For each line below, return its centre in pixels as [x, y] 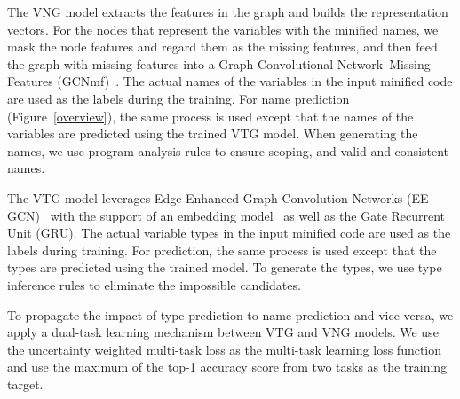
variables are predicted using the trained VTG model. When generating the [213, 133]
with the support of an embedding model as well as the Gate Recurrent [248, 215]
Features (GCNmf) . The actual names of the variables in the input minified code [230, 81]
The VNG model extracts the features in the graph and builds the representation [228, 12]
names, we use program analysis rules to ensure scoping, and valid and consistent [228, 150]
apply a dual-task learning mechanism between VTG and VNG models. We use [223, 332]
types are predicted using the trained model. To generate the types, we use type [225, 267]
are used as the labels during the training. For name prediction [178, 98]
